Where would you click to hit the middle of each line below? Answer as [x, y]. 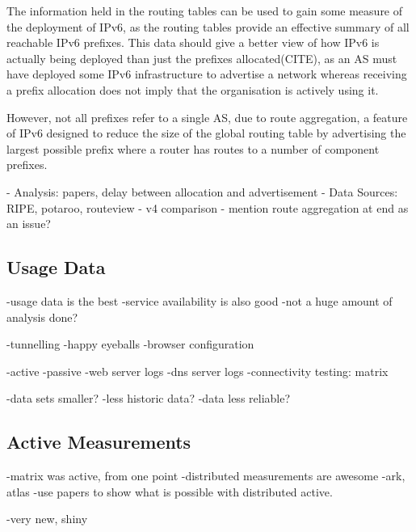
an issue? [29, 224]
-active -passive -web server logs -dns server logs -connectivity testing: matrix [197, 371]
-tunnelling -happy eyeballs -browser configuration [130, 344]
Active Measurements [99, 442]
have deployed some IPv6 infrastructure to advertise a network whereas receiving [207, 74]
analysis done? [42, 317]
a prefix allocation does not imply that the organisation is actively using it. [193, 89]
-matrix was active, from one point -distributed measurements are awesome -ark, [206, 476]
